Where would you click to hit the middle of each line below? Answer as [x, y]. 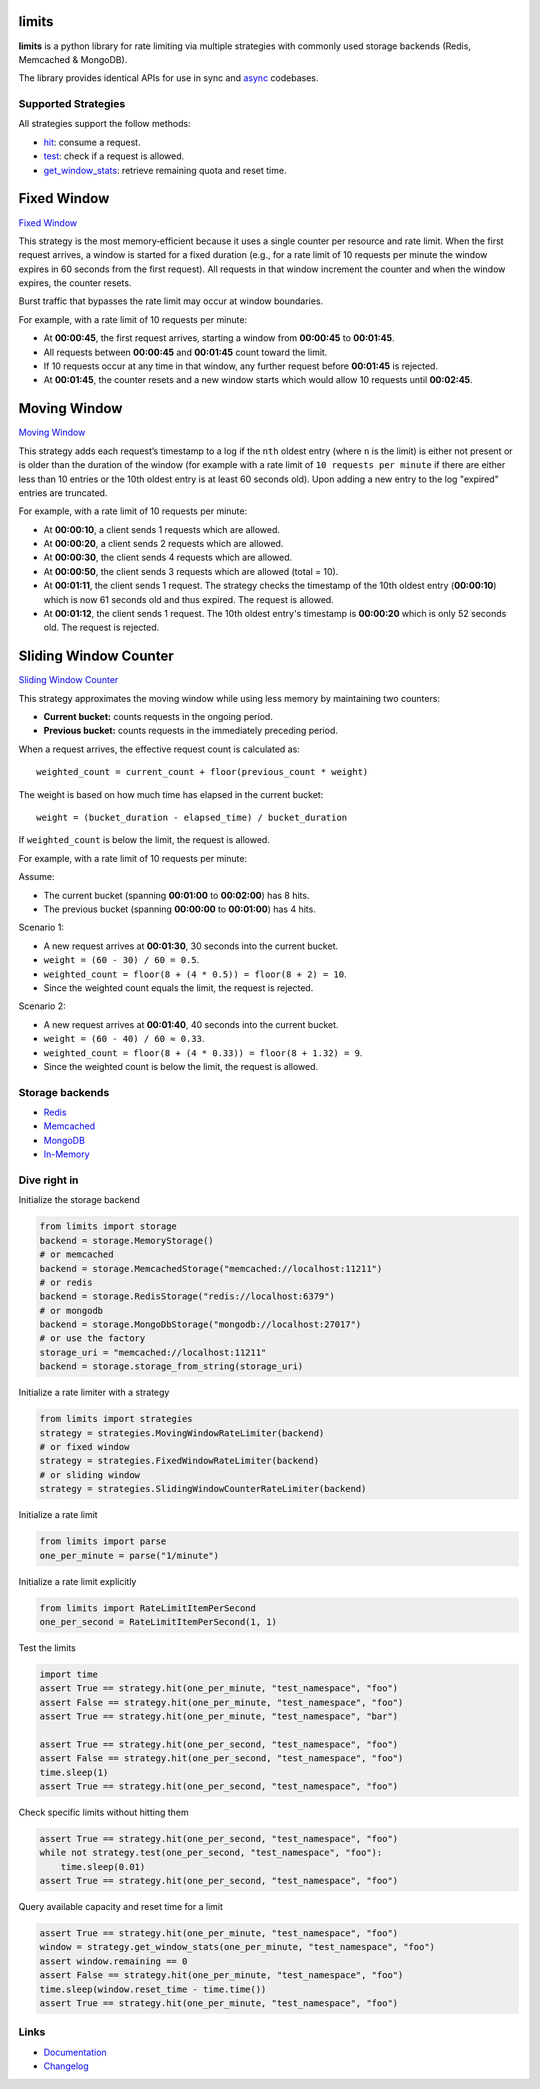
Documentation [75, 2052]
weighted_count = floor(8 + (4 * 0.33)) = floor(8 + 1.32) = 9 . [203, 1052]
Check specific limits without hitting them [103, 1812]
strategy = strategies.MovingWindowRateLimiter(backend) [182, 1433]
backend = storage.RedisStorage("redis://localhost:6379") [187, 1296]
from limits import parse [103, 1541]
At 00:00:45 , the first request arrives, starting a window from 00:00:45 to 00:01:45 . [219, 338]
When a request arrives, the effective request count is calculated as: [159, 749]
